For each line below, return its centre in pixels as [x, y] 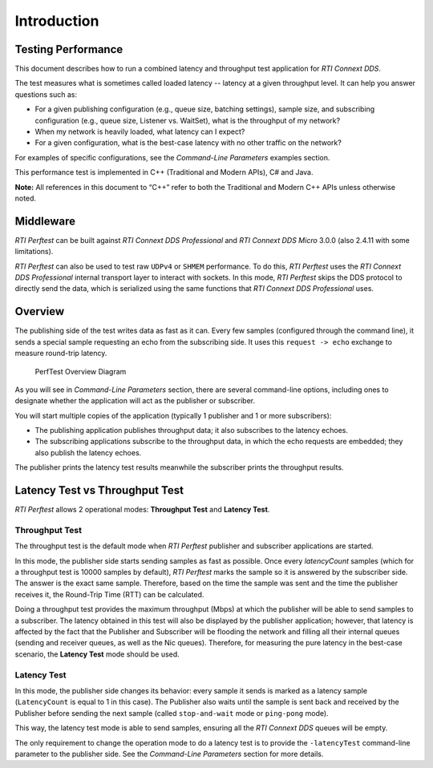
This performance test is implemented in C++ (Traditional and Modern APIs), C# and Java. [164, 172]
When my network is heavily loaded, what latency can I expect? [140, 131]
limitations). [34, 252]
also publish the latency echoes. [88, 452]
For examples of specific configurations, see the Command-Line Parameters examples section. [172, 157]
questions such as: [46, 94]
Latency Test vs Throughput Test [99, 490]
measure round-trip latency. [61, 354]
